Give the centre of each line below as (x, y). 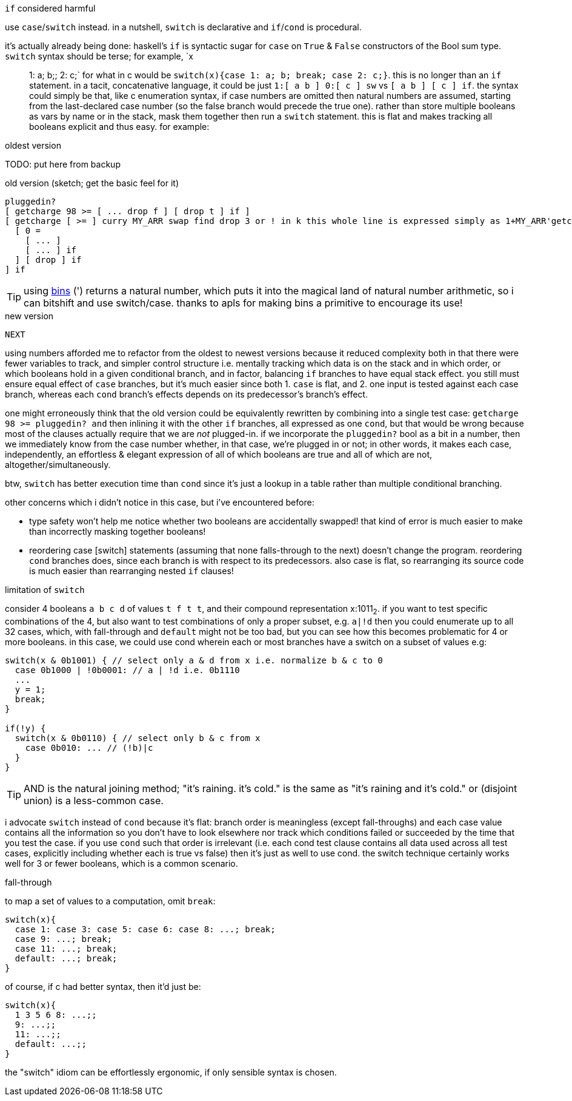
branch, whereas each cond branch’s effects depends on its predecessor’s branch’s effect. (186, 394)
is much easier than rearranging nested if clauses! (131, 571)
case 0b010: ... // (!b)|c (89, 747)
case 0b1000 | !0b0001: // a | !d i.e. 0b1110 (127, 670)
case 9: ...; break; (64, 939)
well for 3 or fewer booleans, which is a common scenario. (121, 863)
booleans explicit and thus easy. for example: (119, 127)
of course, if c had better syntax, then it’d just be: (103, 986)
